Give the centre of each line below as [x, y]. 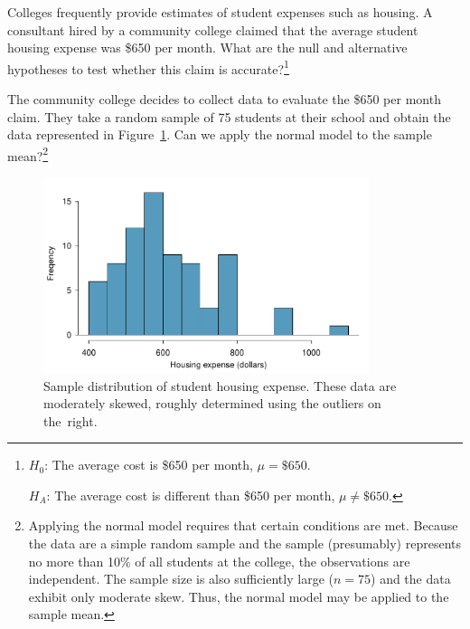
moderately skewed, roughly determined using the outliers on [212, 403]
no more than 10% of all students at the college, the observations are [219, 561]
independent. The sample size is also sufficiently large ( [181, 579]
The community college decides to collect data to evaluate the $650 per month [224, 99]
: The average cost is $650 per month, [149, 465]
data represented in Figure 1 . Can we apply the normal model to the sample [220, 134]
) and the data [411, 579]
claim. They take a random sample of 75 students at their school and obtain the [229, 116]
